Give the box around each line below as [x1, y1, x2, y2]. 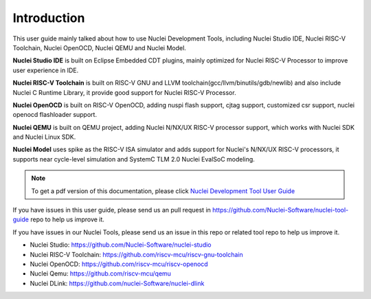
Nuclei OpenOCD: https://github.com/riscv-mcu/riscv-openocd [30, 260, 209, 268]
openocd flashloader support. [12, 111, 98, 119]
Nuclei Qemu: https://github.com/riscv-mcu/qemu [30, 269, 172, 278]
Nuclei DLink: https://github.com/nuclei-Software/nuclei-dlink [30, 279, 205, 287]
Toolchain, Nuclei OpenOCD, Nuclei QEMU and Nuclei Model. [12, 43, 187, 52]
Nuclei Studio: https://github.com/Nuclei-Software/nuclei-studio [30, 241, 212, 249]
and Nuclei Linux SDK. [12, 133, 76, 141]
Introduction [12, 10, 85, 25]
